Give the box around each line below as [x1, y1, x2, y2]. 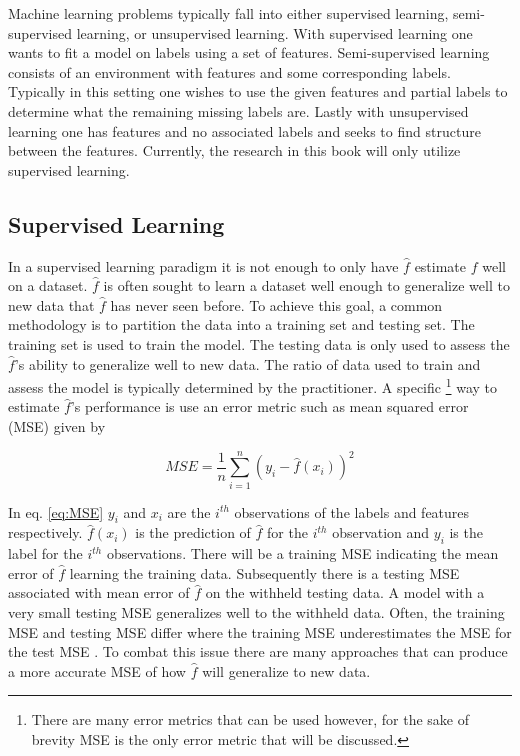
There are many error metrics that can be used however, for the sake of [31, 709, 470, 730]
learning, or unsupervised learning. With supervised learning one [76, 22, 473, 43]
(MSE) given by [8, 415, 106, 436]
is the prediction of [135, 522, 251, 543]
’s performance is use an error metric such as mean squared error [70, 396, 469, 417]
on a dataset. [8, 275, 88, 296]
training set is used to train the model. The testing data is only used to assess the [8, 333, 510, 354]
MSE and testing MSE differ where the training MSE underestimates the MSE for [8, 621, 512, 642]
